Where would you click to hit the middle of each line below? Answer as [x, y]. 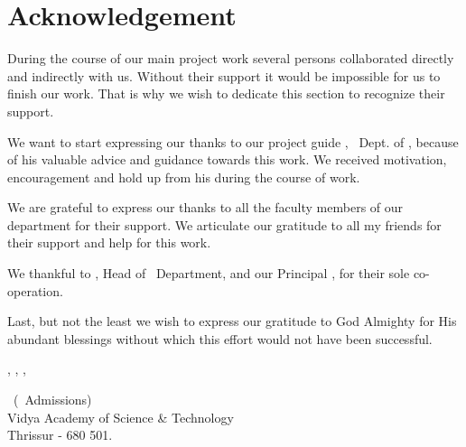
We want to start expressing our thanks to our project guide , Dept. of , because [233, 141]
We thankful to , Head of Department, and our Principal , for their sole [209, 273]
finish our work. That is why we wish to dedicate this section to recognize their [226, 93]
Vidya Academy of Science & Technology [121, 417]
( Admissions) [52, 400]
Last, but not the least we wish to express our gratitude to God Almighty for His [232, 321]
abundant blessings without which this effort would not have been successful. [220, 338]
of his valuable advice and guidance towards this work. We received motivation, [227, 159]
